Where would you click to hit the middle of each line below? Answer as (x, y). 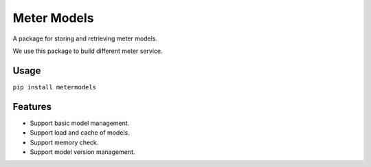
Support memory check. (64, 142)
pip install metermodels (54, 87)
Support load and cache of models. (80, 133)
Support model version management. (82, 152)
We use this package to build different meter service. (88, 51)
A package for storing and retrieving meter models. (85, 38)
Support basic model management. (80, 123)
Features (32, 107)
